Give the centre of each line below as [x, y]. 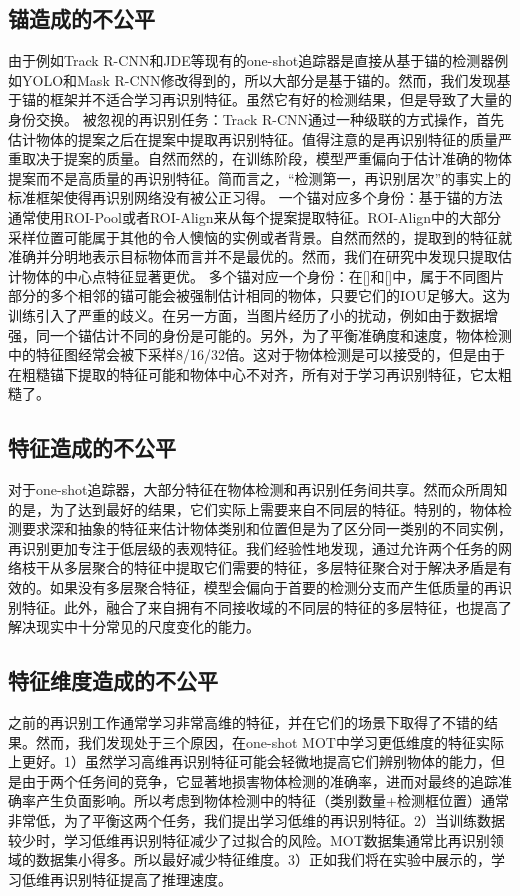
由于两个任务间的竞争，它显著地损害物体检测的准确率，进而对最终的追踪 [259, 780]
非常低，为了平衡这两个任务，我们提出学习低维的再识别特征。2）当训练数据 [256, 820]
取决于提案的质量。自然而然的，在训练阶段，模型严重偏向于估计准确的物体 [266, 158]
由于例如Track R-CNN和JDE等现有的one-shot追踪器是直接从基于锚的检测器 [251, 60]
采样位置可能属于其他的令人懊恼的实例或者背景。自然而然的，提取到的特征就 [260, 236]
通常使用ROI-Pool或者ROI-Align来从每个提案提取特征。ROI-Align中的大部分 [255, 216]
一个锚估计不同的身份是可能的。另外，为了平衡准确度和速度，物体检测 [280, 334]
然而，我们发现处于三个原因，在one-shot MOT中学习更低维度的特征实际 [269, 741]
